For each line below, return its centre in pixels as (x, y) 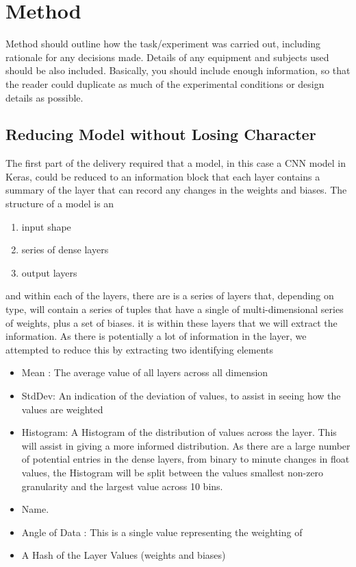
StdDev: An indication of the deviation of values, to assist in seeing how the (181, 396)
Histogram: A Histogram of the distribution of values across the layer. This (179, 432)
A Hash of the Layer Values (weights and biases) (124, 555)
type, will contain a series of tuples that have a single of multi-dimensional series (175, 309)
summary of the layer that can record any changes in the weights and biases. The (176, 190)
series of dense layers (65, 250)
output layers (49, 272)
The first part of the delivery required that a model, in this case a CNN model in (176, 163)
